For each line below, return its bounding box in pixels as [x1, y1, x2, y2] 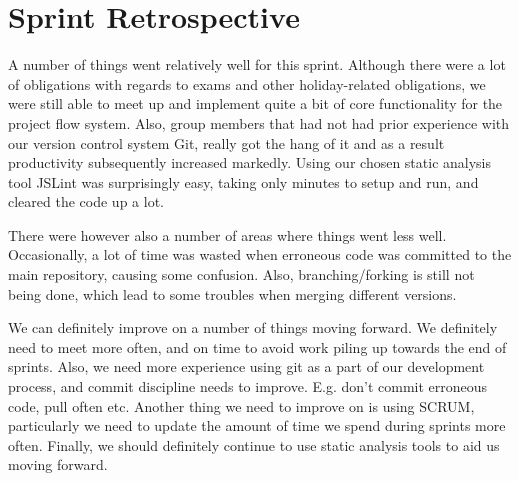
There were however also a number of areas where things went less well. [8, 224, 447, 245]
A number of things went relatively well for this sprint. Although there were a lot [8, 54, 506, 75]
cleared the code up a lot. [8, 191, 164, 212]
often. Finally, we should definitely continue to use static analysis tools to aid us [8, 434, 500, 455]
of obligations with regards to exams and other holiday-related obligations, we [8, 73, 486, 94]
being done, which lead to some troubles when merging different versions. [8, 283, 457, 304]
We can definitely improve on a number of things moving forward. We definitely [8, 317, 498, 338]
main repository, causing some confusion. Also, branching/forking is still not [8, 264, 475, 285]
